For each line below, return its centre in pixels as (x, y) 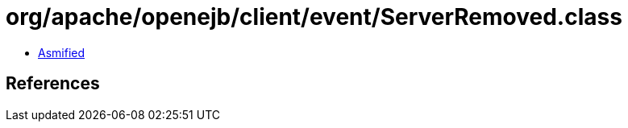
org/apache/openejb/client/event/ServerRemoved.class (314, 17)
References (53, 84)
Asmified (62, 52)
